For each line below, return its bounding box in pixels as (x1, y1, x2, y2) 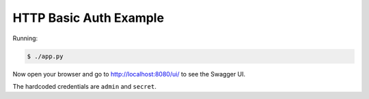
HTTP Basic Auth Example (12, 10, 164, 25)
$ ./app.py (27, 52, 64, 60)
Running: (12, 34, 38, 42)
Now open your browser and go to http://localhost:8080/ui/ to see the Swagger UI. (12, 70, 246, 78)
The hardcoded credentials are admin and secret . (12, 82, 156, 90)
